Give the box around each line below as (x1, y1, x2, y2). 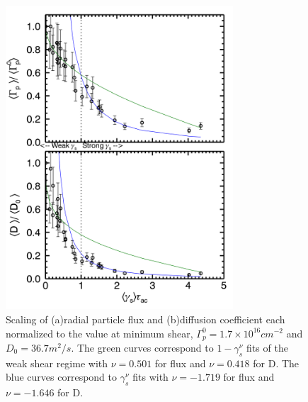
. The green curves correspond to (71, 340, 214, 354)
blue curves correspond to (6, 369, 117, 384)
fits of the (246, 340, 288, 354)
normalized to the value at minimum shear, (6, 325, 193, 340)
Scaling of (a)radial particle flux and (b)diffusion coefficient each (6, 311, 285, 326)
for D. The (253, 355, 300, 370)
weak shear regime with (6, 355, 108, 370)
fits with (132, 369, 169, 384)
